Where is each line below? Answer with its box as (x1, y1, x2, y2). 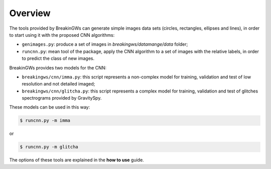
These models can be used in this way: (9, 104, 90, 110)
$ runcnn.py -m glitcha (20, 144, 79, 150)
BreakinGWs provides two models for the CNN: (9, 64, 106, 70)
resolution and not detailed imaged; (22, 81, 95, 87)
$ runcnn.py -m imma (20, 118, 70, 123)
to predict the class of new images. (22, 55, 95, 61)
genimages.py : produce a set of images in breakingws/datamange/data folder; (22, 41, 188, 47)
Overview (9, 8, 51, 19)
